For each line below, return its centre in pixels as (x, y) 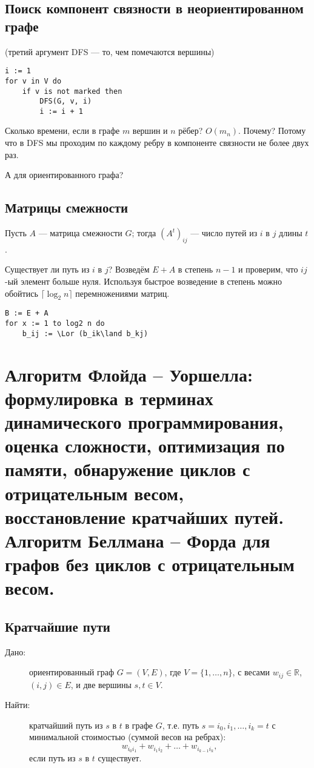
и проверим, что (268, 269)
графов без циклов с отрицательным (150, 564)
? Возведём (129, 269)
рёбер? (191, 131)
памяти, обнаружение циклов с (128, 469)
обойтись (22, 293)
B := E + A (27, 313)
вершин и (150, 131)
